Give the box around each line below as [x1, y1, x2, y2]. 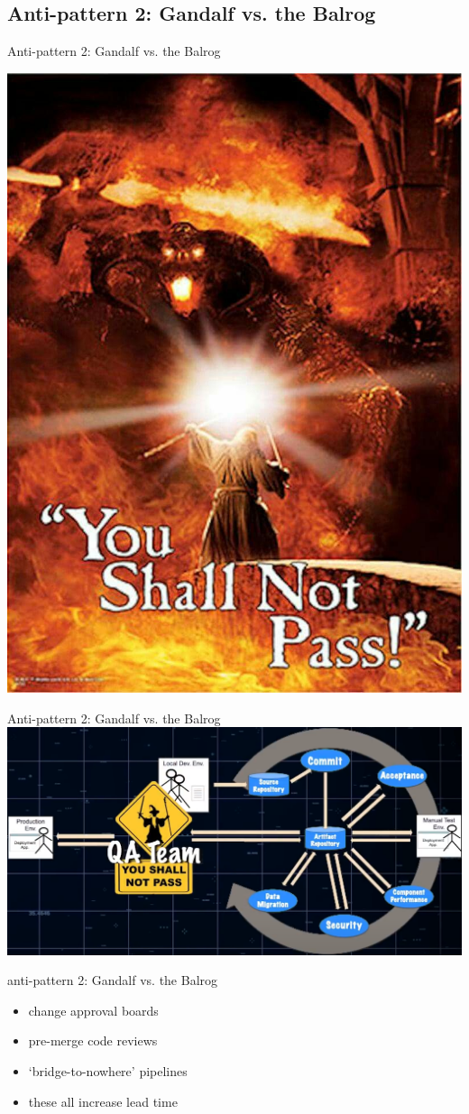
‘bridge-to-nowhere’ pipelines [28, 1062, 188, 1081]
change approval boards [28, 1000, 159, 1019]
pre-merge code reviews [28, 1031, 158, 1050]
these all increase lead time [28, 1091, 178, 1110]
